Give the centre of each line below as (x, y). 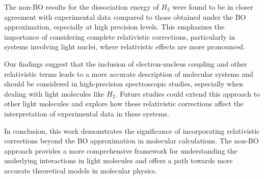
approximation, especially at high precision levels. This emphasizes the (114, 27)
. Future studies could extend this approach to (188, 93)
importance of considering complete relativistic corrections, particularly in (120, 36)
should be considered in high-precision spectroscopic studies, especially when (124, 84)
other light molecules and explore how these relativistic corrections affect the (124, 103)
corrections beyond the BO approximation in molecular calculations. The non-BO (131, 141)
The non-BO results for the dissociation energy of (82, 7)
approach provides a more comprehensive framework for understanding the (121, 150)
